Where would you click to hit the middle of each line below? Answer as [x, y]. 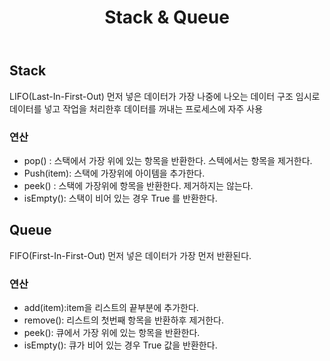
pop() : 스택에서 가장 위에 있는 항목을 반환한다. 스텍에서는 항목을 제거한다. [168, 160]
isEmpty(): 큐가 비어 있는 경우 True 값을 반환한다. [120, 345]
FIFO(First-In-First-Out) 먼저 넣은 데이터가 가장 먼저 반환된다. [130, 255]
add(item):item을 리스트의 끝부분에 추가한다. [111, 308]
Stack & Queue [167, 17]
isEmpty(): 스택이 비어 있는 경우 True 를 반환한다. [120, 198]
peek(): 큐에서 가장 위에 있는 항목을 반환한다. [112, 333]
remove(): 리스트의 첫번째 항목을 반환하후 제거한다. [123, 320]
